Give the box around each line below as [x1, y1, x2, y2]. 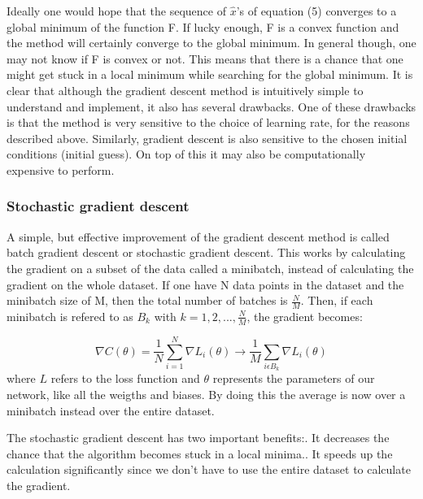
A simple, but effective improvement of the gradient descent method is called [7, 228, 390, 245]
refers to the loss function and [50, 370, 200, 387]
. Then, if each [300, 292, 373, 309]
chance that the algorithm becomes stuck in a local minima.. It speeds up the [7, 445, 393, 462]
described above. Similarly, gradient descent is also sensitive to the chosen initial [7, 129, 408, 146]
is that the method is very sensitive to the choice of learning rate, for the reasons [7, 114, 410, 131]
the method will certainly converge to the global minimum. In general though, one [7, 34, 416, 51]
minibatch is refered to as [7, 307, 133, 324]
